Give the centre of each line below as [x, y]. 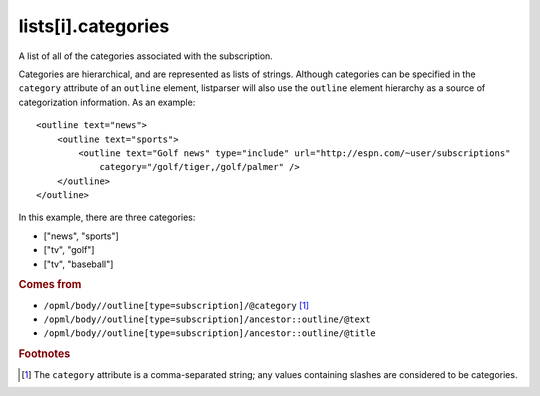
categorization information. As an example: [107, 102]
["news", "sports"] [81, 236]
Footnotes [44, 354]
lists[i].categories [94, 26]
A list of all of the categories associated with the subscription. [146, 56]
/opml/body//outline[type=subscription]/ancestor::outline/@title [210, 333]
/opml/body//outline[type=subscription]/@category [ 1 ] [176, 305]
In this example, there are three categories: [107, 217]
